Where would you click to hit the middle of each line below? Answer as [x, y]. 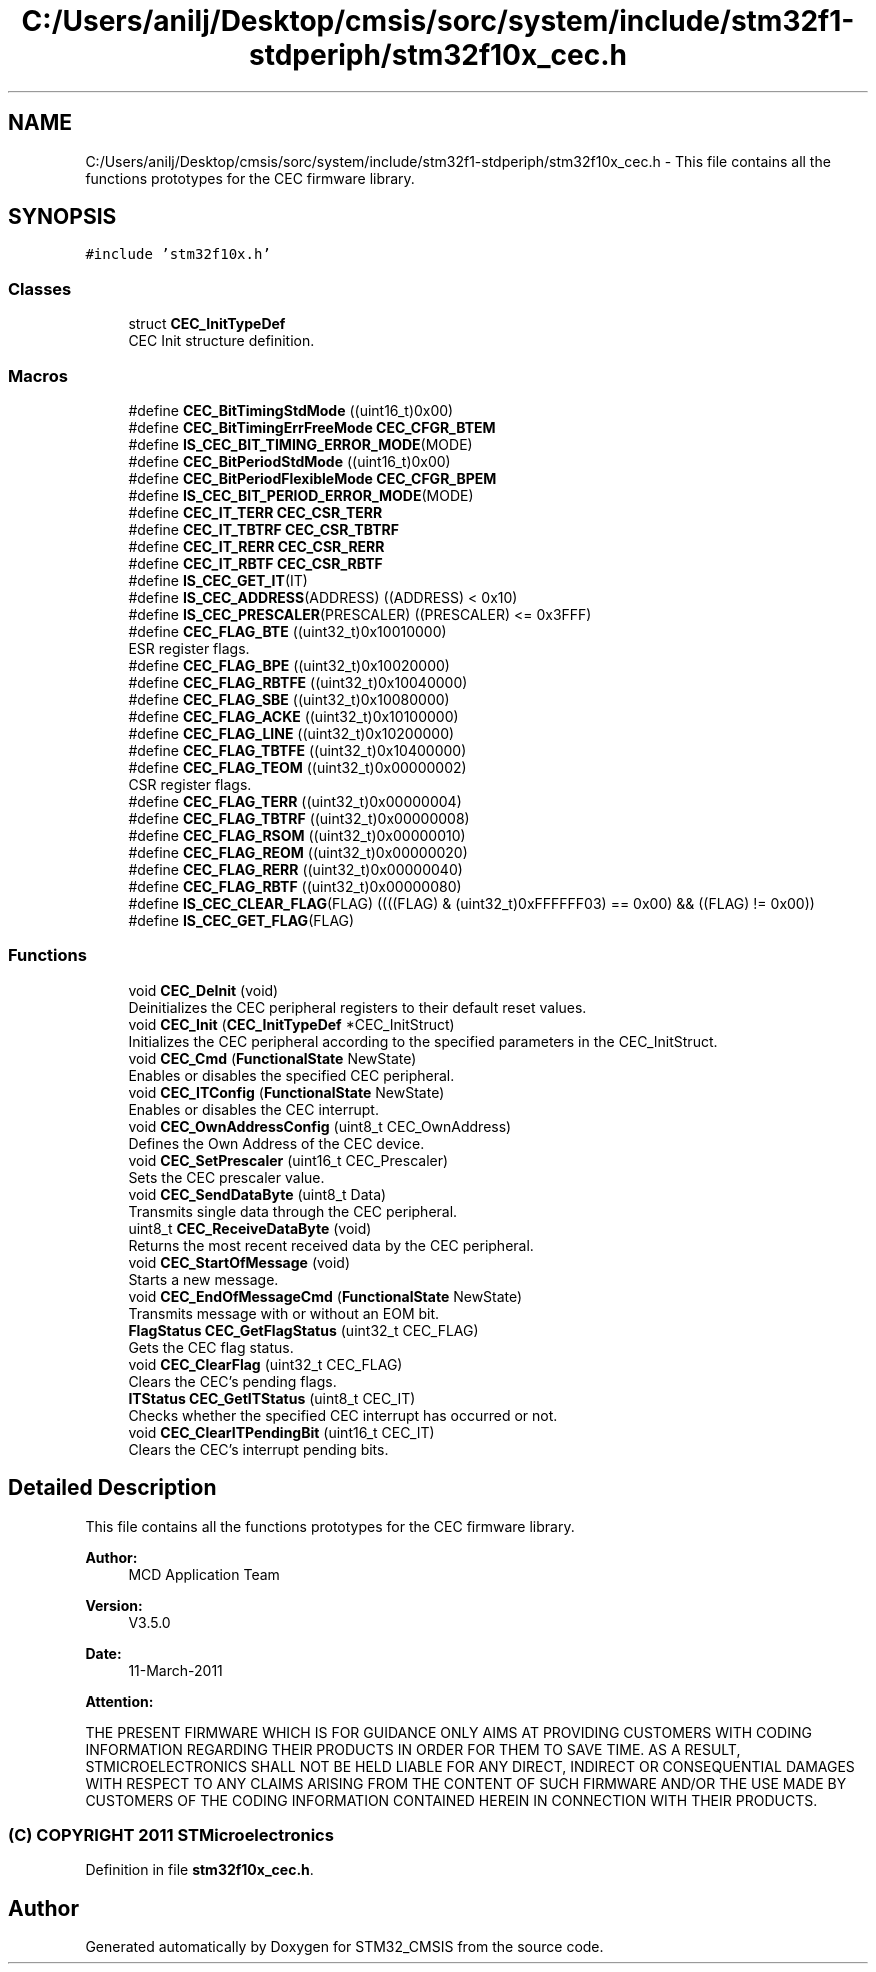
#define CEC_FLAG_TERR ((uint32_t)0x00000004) [295, 801]
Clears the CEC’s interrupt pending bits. [258, 1449]
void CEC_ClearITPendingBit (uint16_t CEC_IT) [281, 1432]
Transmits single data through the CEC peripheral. [293, 1211]
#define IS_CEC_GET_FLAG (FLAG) [241, 920]
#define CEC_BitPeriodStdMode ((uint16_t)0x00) [289, 461]
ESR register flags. [189, 648]
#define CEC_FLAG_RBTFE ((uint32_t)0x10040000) [298, 682]
